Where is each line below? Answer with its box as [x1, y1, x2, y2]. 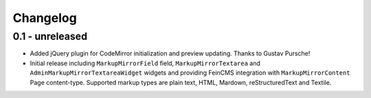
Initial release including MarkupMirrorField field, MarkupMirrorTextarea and [30, 59, 261, 67]
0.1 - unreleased [12, 30, 88, 42]
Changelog [12, 10, 77, 25]
